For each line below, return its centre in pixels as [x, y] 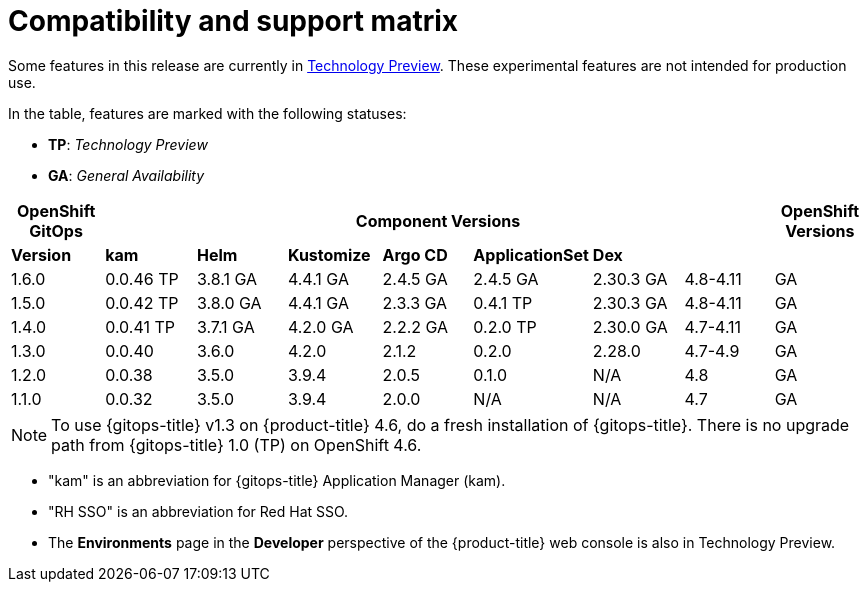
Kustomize [329, 254]
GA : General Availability [126, 175]
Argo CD [415, 254]
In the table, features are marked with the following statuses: [207, 113]
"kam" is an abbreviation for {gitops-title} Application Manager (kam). [277, 480]
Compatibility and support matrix [233, 21]
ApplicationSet [531, 254]
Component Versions [438, 220]
